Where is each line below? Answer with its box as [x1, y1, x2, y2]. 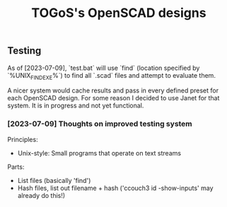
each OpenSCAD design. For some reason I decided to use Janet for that [7, 94, 220, 102]
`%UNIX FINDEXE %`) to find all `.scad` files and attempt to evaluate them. [7, 71, 216, 81]
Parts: [7, 162, 25, 171]
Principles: [7, 135, 38, 143]
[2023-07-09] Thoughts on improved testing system [7, 119, 192, 129]
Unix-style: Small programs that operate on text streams [17, 148, 182, 157]
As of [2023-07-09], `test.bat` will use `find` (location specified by [7, 64, 200, 72]
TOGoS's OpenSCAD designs [31, 5, 206, 21]
